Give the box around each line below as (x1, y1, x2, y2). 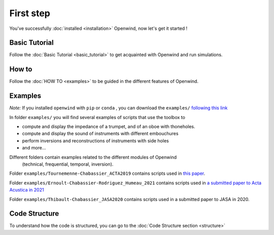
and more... (22, 145, 46, 151)
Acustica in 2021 (9, 187, 44, 193)
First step (9, 8, 50, 19)
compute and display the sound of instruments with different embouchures (22, 131, 179, 137)
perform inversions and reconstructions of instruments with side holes (22, 137, 169, 144)
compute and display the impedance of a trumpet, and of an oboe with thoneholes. (22, 124, 195, 130)
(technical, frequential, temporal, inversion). (22, 161, 114, 167)
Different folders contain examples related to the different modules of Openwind (9, 154, 177, 160)
